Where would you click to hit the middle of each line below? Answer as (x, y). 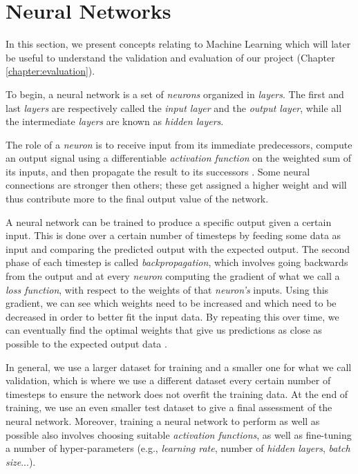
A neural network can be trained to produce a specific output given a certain (169, 221)
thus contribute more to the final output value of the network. (137, 199)
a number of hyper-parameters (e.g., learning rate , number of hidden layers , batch (178, 448)
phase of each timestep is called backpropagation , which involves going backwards (177, 262)
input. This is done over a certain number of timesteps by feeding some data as (173, 235)
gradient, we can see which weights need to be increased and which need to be (171, 303)
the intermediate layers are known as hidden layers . (115, 121)
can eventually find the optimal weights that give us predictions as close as (164, 330)
